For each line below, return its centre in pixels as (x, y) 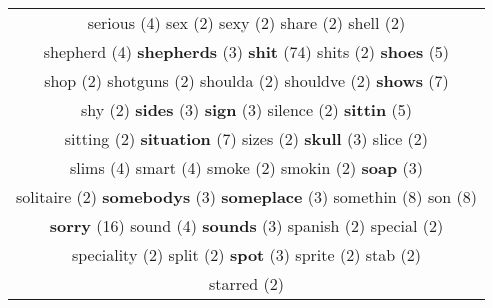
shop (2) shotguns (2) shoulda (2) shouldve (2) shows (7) (246, 80)
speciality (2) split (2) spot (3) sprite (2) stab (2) (246, 254)
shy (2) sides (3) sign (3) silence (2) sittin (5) (246, 109)
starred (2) (246, 283)
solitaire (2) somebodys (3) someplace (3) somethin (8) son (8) (246, 196)
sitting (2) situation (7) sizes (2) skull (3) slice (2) (246, 138)
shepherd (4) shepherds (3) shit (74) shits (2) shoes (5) (246, 51)
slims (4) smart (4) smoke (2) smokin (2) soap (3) (246, 167)
